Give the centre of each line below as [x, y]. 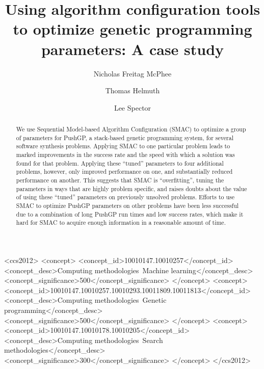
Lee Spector [133, 107]
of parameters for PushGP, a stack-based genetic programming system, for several [125, 137]
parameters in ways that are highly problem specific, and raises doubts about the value [131, 188]
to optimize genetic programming [133, 29]
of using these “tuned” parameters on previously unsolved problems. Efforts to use [125, 197]
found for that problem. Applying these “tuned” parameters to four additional [120, 163]
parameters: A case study [133, 49]
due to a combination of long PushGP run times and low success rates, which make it [130, 214]
